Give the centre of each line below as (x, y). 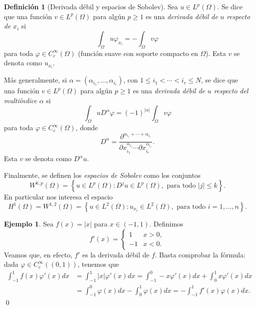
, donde (87, 127)
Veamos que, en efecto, (38, 254)
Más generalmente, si (36, 80)
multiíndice (21, 100)
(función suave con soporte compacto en (138, 53)
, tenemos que (98, 264)
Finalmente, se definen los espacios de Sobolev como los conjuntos (102, 175)
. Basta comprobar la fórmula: (200, 254)
